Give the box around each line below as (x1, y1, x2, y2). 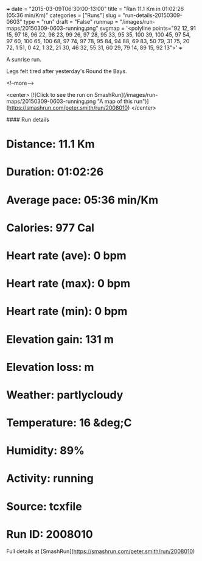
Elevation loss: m (6, 360, 94, 374)
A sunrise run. (6, 56, 41, 63)
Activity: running (6, 471, 94, 485)
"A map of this (97, 97, 133, 105)
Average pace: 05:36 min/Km (6, 193, 159, 206)
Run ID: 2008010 (6, 527, 93, 541)
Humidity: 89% (6, 444, 85, 457)
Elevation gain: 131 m (6, 332, 114, 346)
